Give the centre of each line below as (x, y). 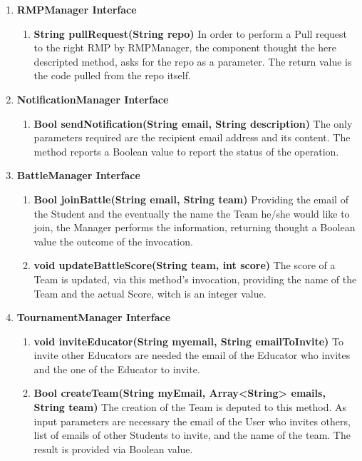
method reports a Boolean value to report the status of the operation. (186, 151)
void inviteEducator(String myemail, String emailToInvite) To (188, 341)
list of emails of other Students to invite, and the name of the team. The (192, 435)
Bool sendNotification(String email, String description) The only (193, 123)
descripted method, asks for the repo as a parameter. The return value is (193, 61)
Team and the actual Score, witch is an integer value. (150, 293)
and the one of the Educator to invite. (117, 369)
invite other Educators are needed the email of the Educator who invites (192, 355)
